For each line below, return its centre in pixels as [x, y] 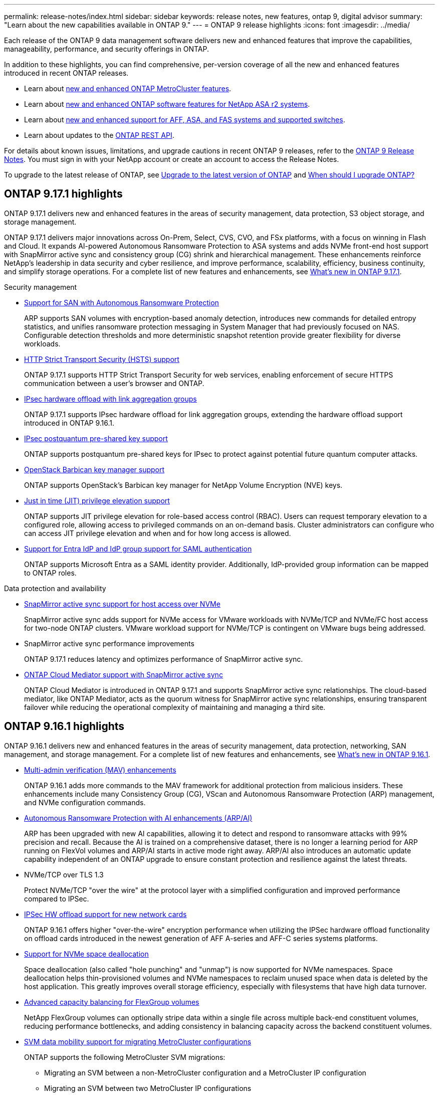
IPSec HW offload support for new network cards [105, 914]
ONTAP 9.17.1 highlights [63, 194]
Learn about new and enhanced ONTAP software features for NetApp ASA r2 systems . [167, 104]
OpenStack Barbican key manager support [94, 469]
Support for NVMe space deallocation [86, 954]
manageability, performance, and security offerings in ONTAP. [106, 49]
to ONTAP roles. [50, 573]
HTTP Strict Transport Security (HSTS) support [102, 359]
